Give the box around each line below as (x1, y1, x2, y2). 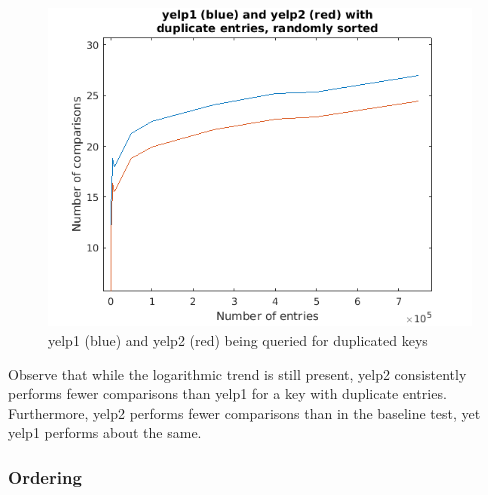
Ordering (8, 464, 82, 489)
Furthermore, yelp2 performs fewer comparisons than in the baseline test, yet (8, 402, 481, 423)
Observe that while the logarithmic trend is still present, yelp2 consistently (8, 363, 467, 384)
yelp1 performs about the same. (8, 422, 202, 443)
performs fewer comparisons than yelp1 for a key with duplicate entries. (8, 383, 447, 404)
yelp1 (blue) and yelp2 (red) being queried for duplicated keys (48, 329, 428, 350)
